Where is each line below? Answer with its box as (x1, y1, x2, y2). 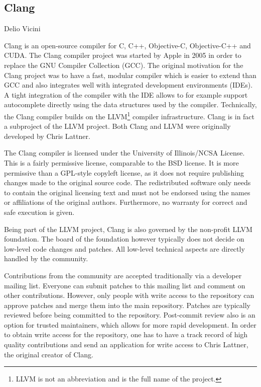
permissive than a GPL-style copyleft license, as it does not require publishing (4, 167, 244, 178)
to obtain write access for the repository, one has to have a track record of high (4, 329, 248, 340)
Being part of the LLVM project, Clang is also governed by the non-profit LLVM (4, 223, 252, 234)
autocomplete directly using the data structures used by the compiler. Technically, (4, 99, 257, 110)
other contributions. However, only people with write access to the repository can (4, 290, 254, 300)
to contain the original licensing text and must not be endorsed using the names (4, 187, 250, 197)
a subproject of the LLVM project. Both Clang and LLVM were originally (4, 121, 231, 131)
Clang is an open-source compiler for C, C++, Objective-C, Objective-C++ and (4, 40, 251, 50)
